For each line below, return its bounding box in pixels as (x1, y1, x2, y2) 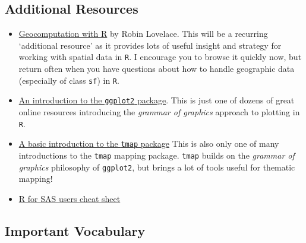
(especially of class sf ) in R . (18, 74, 119, 86)
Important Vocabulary (5, 221, 146, 239)
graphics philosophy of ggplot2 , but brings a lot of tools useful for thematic (18, 160, 295, 173)
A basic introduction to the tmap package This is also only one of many (18, 137, 279, 150)
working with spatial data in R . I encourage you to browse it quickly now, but (18, 51, 302, 63)
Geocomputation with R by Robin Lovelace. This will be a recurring (18, 27, 268, 40)
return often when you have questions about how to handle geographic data (18, 62, 295, 75)
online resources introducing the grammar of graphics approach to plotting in (18, 105, 300, 118)
